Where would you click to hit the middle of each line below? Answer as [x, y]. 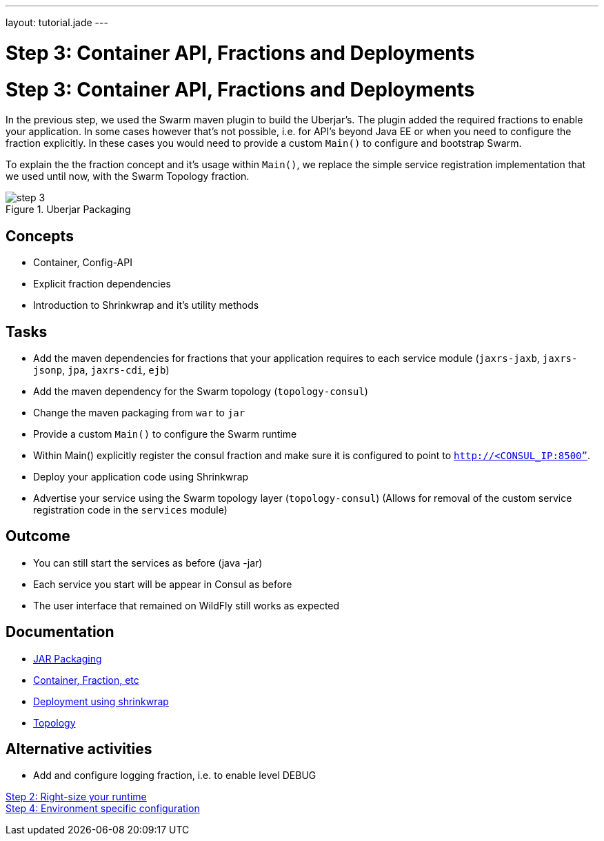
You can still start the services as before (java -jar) [148, 563]
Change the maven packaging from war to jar [139, 412]
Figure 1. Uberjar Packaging [68, 210]
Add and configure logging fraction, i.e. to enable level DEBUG [175, 776]
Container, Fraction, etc [86, 680]
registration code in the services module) [130, 509]
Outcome [38, 536]
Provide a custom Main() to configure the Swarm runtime [165, 434]
